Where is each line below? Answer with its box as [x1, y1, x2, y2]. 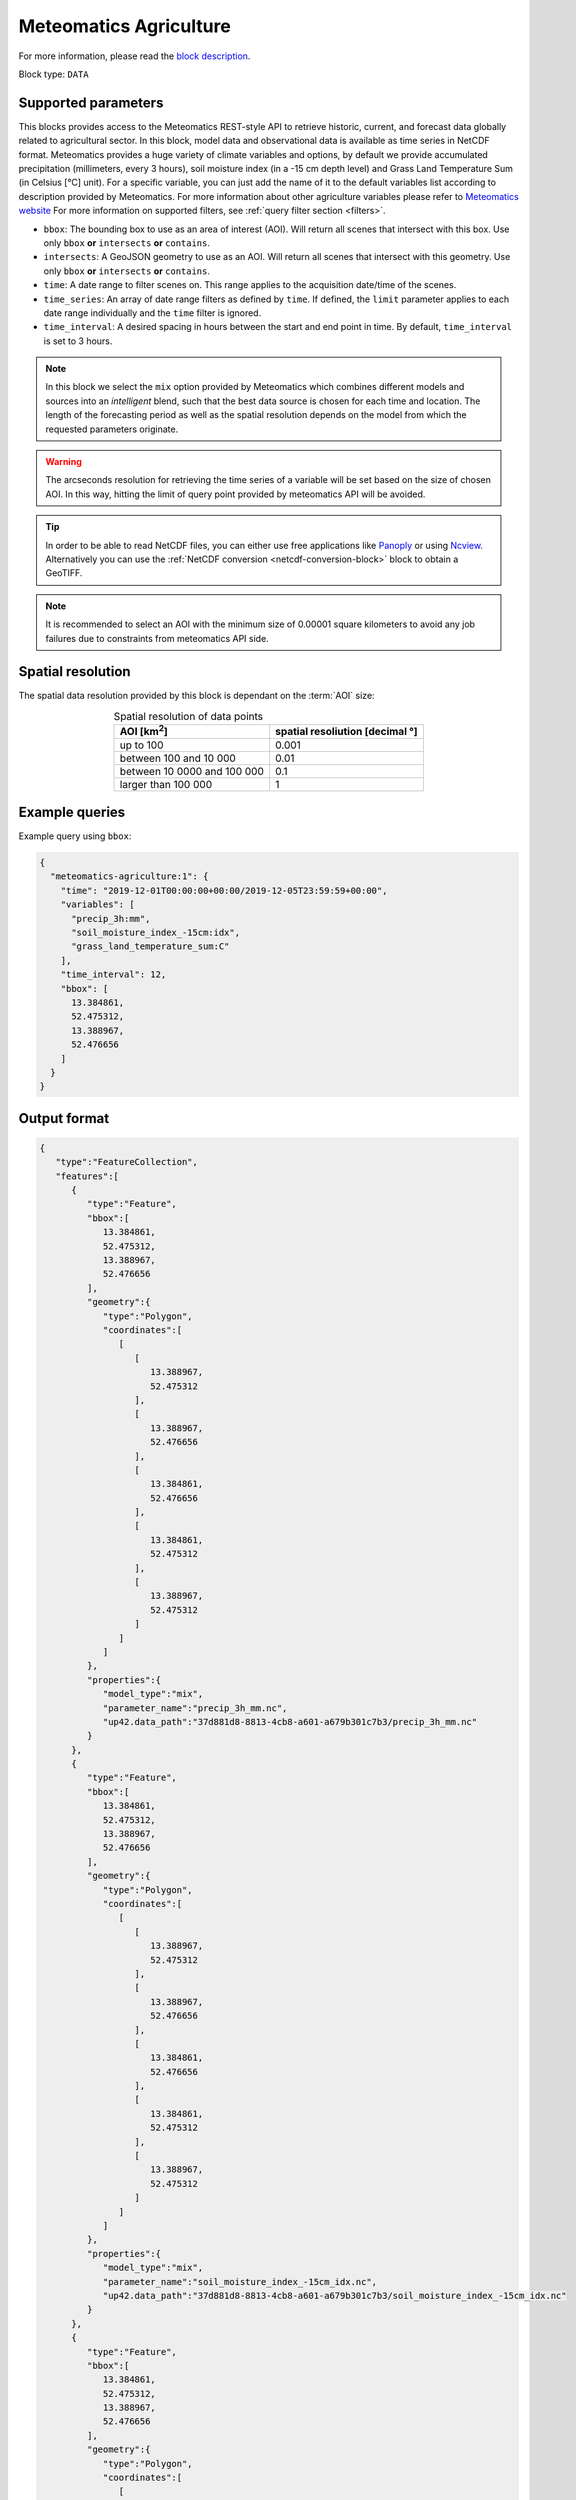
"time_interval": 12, [60, 969, 167, 980]
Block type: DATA [18, 68, 89, 80]
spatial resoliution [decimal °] [275, 725, 419, 739]
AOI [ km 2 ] [119, 723, 169, 739]
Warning [45, 456, 82, 468]
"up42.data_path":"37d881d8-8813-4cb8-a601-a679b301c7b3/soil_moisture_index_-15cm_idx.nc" [102, 2290, 567, 2301]
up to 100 [119, 738, 164, 752]
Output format [18, 1110, 110, 1127]
